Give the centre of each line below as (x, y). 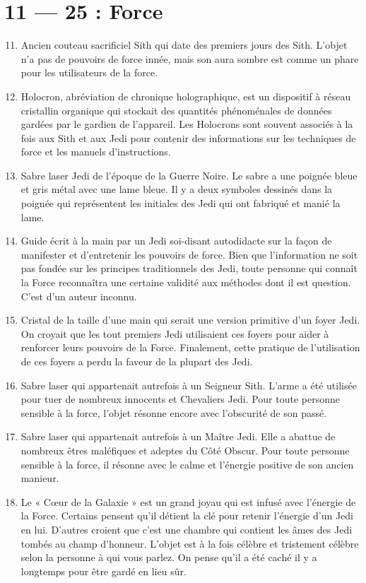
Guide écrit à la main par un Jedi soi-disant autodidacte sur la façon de (176, 241)
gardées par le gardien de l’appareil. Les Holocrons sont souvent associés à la (187, 124)
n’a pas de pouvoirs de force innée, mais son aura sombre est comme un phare (190, 58)
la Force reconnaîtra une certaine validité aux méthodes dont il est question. (186, 282)
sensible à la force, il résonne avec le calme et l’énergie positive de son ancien (187, 464)
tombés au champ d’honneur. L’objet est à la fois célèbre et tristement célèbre (190, 543)
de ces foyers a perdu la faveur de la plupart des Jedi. (137, 361)
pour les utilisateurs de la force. (89, 72)
